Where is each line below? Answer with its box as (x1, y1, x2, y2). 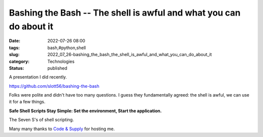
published (47, 65, 68, 71)
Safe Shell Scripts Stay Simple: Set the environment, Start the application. (9, 108, 162, 114)
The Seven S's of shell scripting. (9, 117, 74, 123)
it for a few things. (9, 99, 46, 105)
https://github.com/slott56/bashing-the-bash (9, 83, 99, 89)
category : (9, 59, 30, 64)
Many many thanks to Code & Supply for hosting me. (9, 126, 115, 132)
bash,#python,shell (47, 44, 86, 51)
